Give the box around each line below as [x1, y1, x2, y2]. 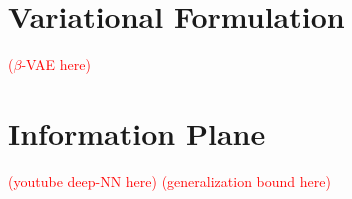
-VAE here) [21, 54, 91, 75]
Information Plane [8, 112, 266, 153]
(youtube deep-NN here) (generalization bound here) [8, 170, 331, 191]
